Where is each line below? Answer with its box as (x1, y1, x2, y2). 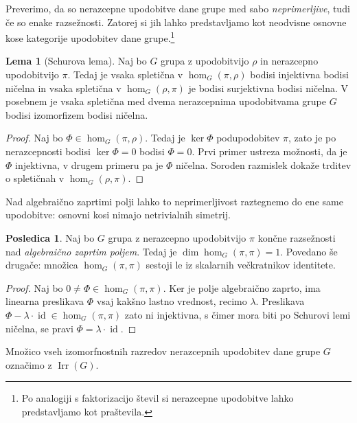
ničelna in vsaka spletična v (5, 80, 122, 95)
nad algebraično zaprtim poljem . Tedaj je (5, 244, 177, 258)
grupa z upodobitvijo (161, 54, 249, 68)
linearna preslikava (5, 294, 84, 308)
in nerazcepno (260, 54, 319, 68)
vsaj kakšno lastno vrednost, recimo (96, 294, 247, 308)
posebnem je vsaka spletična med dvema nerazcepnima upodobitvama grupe (5, 94, 326, 108)
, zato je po (288, 130, 336, 145)
